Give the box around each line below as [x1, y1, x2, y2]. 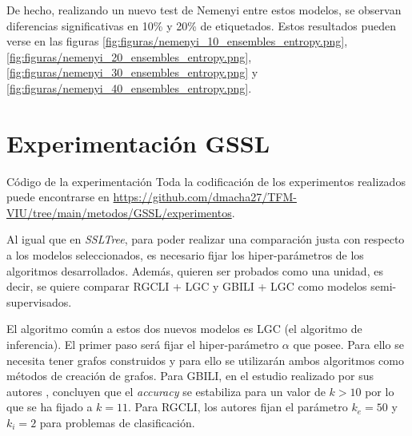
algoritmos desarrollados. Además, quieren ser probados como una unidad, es [6, 262, 383, 279]
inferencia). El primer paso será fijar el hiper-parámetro [6, 336, 279, 353]
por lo [365, 382, 394, 399]
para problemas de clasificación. [39, 414, 195, 430]
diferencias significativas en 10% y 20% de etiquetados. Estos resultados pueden [6, 17, 396, 34]
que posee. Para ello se [293, 336, 404, 353]
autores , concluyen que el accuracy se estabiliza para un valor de [6, 382, 326, 399]
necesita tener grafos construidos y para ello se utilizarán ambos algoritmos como [6, 351, 404, 368]
